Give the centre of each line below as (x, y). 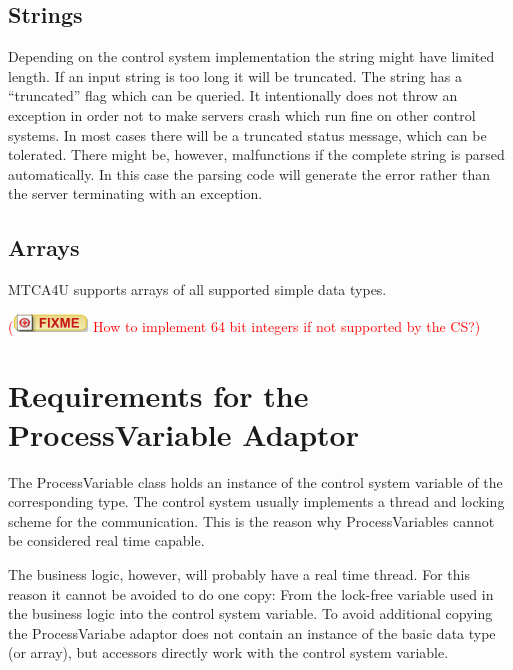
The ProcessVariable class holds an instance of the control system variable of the (255, 481)
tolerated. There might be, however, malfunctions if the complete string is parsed (256, 154)
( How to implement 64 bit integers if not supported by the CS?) (244, 325)
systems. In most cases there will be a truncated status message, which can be (247, 134)
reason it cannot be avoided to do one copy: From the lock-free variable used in (251, 593)
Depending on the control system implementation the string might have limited (251, 56)
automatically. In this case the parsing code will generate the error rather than (249, 173)
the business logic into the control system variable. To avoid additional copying (250, 613)
